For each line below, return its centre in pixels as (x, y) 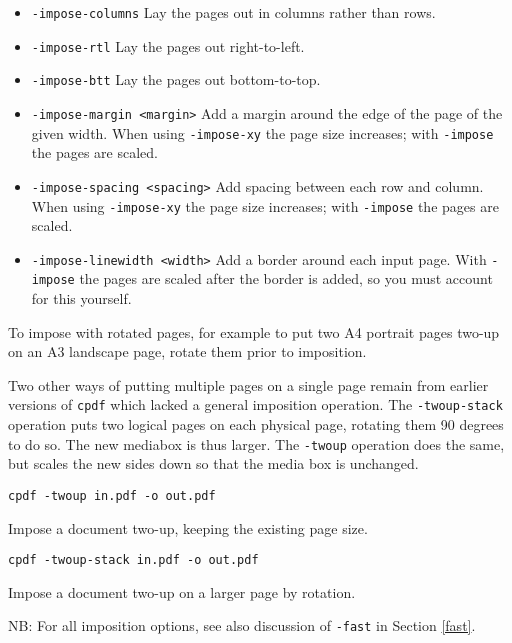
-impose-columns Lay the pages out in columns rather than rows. (233, 12)
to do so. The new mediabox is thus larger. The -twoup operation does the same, (256, 443)
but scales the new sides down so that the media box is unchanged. (213, 463)
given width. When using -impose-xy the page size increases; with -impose (262, 132)
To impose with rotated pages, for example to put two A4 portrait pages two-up (254, 331)
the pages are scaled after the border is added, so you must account (286, 278)
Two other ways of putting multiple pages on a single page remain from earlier (248, 384)
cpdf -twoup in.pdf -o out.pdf (112, 495)
